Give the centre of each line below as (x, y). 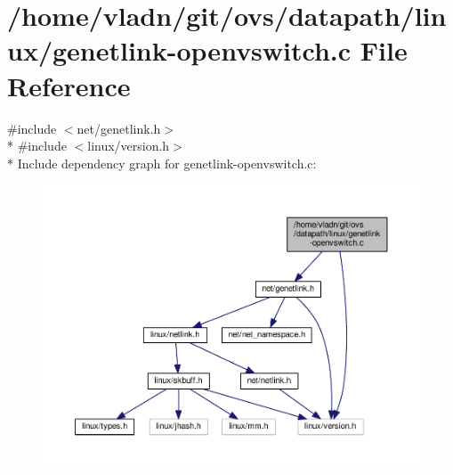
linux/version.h (129, 146)
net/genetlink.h (119, 128)
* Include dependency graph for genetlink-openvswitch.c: (162, 163)
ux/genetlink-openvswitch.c (179, 50)
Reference (69, 85)
